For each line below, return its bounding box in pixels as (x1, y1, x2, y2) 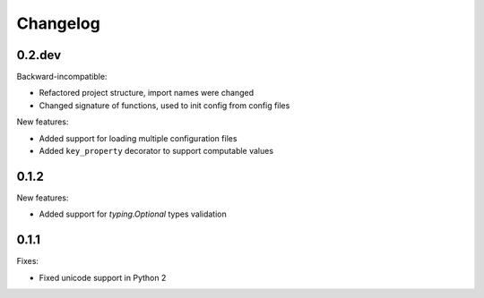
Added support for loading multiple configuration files (39, 132, 238, 143)
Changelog (16, 13, 100, 33)
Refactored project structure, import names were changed (39, 88, 255, 98)
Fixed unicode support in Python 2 (39, 272, 167, 283)
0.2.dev (16, 47, 62, 63)
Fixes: (16, 256, 39, 267)
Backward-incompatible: (16, 72, 108, 82)
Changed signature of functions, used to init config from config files (39, 99, 290, 111)
